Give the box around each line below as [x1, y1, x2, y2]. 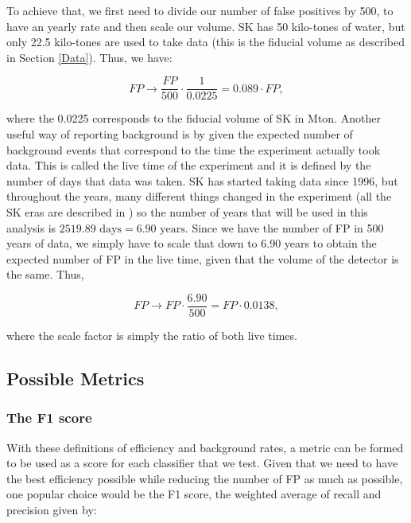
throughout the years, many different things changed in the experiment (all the [6, 188, 392, 205]
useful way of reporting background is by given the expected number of [6, 126, 353, 142]
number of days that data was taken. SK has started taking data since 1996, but [6, 172, 398, 189]
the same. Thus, [6, 266, 84, 283]
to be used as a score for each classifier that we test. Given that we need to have [6, 455, 398, 471]
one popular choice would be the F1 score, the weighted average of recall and [6, 486, 382, 502]
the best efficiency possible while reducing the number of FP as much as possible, [6, 470, 403, 486]
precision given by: [6, 502, 97, 517]
